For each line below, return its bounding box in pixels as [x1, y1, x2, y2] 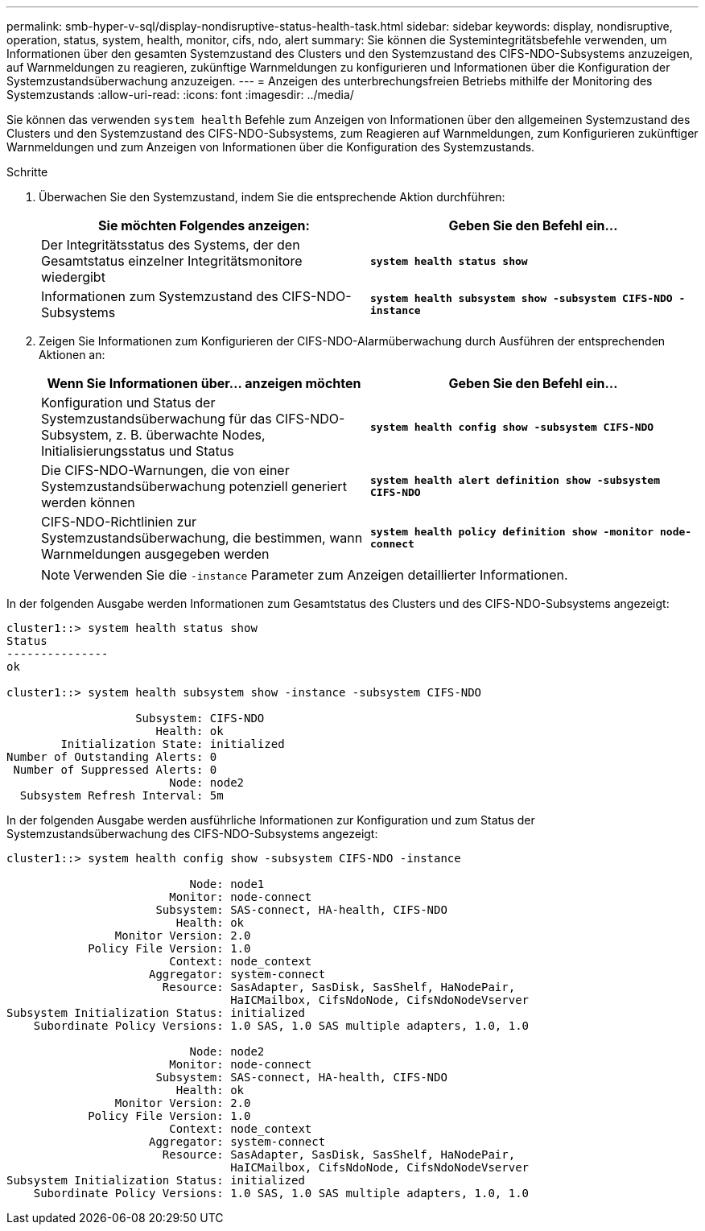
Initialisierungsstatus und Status [41, 443, 234, 459]
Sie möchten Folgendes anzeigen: [98, 217, 310, 233]
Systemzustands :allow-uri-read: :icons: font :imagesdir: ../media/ [6, 88, 354, 101]
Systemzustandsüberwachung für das [41, 411, 272, 427]
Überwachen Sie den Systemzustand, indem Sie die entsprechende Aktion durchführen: [39, 190, 505, 204]
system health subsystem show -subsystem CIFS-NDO [370, 292, 673, 304]
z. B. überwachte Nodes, [115, 427, 266, 443]
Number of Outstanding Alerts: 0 [6, 750, 217, 763]
